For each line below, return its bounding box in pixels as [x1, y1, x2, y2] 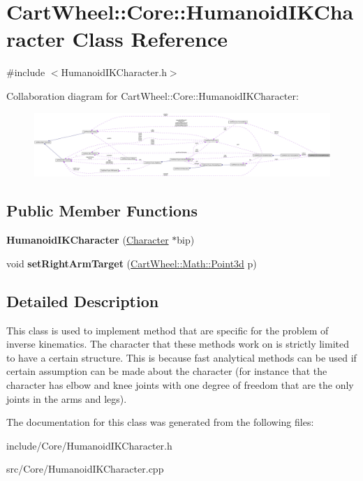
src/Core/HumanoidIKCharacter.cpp [6, 461, 164, 476]
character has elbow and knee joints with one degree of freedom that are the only [6, 377, 354, 392]
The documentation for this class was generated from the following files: [6, 415, 314, 429]
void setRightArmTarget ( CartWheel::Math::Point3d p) [6, 256, 257, 270]
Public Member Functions [6, 200, 198, 221]
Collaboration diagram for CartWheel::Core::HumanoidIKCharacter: [6, 88, 299, 103]
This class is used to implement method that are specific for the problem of [6, 323, 329, 337]
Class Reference [72, 24, 228, 53]
